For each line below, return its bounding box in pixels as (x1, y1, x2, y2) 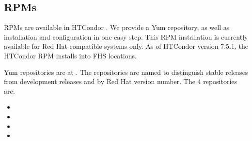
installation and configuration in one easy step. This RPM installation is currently (4, 31, 248, 42)
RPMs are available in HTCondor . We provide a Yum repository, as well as (4, 22, 230, 32)
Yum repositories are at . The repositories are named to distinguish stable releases (4, 67, 248, 77)
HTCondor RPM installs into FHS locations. (4, 50, 137, 60)
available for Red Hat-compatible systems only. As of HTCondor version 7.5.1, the (4, 41, 248, 51)
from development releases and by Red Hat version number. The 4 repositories (4, 76, 237, 86)
